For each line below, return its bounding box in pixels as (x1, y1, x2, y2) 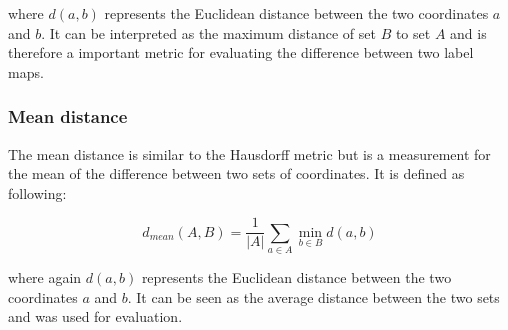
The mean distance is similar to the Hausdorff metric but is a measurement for (8, 143, 491, 164)
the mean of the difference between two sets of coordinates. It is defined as (8, 163, 465, 184)
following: (8, 182, 67, 203)
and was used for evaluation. (8, 306, 183, 327)
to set (395, 22, 431, 43)
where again (8, 267, 82, 288)
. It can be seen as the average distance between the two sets (127, 286, 500, 307)
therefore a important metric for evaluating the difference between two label (8, 42, 474, 63)
